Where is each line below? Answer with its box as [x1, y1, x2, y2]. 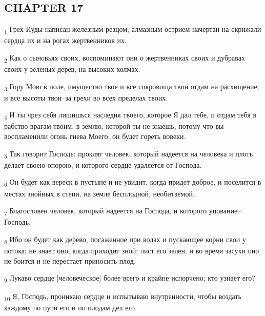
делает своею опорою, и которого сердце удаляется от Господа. [4, 159, 202, 170]
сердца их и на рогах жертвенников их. [4, 35, 127, 46]
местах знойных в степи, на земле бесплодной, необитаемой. [4, 188, 195, 199]
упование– [209, 205, 241, 216]
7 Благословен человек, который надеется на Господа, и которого [4, 205, 207, 217]
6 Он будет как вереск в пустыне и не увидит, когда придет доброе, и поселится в [4, 176, 261, 189]
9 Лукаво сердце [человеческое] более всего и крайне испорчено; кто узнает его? [4, 272, 255, 284]
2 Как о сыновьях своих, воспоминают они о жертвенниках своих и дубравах [4, 52, 245, 64]
